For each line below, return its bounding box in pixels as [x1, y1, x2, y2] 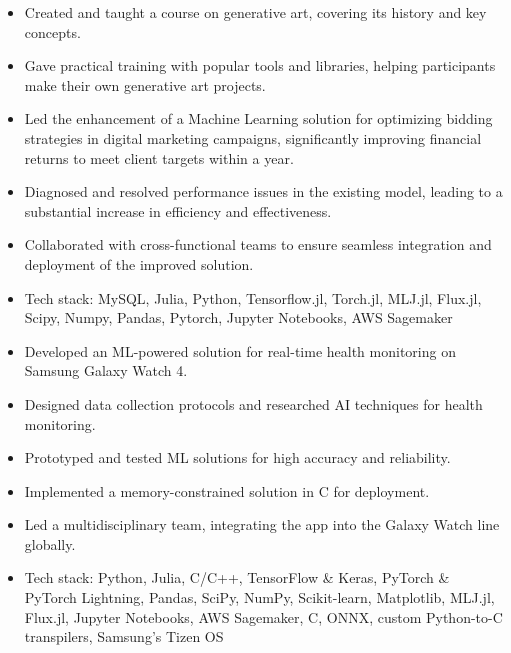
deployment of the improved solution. [24, 253, 254, 274]
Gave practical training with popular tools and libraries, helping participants [24, 55, 496, 76]
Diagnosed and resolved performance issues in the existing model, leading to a [24, 181, 503, 202]
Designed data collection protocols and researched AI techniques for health [24, 393, 483, 414]
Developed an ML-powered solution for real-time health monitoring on [24, 340, 456, 361]
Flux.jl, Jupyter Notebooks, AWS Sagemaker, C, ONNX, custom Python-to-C [24, 606, 503, 627]
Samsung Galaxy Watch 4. [24, 360, 188, 381]
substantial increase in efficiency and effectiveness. [24, 200, 332, 221]
